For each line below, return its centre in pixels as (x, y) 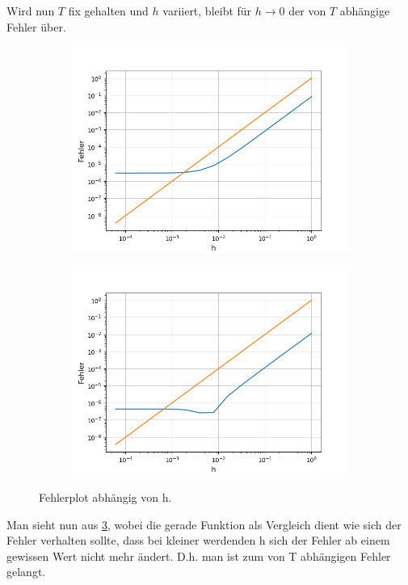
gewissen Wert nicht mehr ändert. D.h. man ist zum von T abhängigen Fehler (199, 556)
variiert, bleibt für (207, 11)
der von (307, 11)
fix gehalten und (108, 11)
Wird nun (31, 11)
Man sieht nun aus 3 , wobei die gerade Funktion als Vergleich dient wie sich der (204, 524)
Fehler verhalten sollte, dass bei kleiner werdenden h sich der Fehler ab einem (198, 540)
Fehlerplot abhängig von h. (105, 497)
